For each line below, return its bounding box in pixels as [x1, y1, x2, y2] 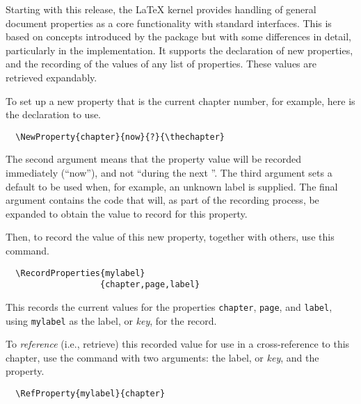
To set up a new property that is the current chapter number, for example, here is [6, 93, 355, 108]
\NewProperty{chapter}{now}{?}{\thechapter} [15, 131, 225, 142]
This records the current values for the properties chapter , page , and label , [6, 299, 332, 314]
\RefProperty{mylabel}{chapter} [15, 388, 166, 398]
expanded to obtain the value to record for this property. [6, 206, 248, 220]
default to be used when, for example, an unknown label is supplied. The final [6, 179, 338, 193]
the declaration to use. [6, 107, 102, 122]
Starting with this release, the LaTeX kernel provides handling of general [6, 2, 316, 16]
